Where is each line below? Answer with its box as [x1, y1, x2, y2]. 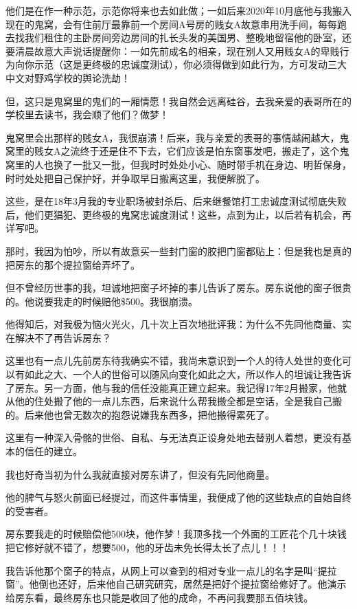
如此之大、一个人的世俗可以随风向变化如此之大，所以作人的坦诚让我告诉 [24, 367, 352, 381]
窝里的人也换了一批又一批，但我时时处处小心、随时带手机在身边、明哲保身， [5, 157, 352, 171]
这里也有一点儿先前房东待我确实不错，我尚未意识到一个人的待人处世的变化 [5, 353, 342, 368]
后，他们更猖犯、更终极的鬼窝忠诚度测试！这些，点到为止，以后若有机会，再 [5, 207, 352, 221]
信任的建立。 [24, 444, 82, 458]
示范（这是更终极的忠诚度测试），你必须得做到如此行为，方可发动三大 [34, 57, 347, 71]
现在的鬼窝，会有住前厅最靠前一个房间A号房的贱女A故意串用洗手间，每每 [5, 16, 337, 31]
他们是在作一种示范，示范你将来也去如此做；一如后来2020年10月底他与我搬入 [5, 3, 352, 17]
